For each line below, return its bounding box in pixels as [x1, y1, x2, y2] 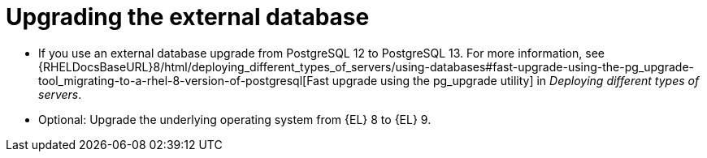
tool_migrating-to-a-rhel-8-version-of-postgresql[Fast [38, 73, 329, 88]
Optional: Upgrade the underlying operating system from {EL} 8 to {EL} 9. [38, 112, 432, 126]
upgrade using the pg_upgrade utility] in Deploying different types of [332, 73, 700, 88]
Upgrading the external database [6, 3, 370, 31]
